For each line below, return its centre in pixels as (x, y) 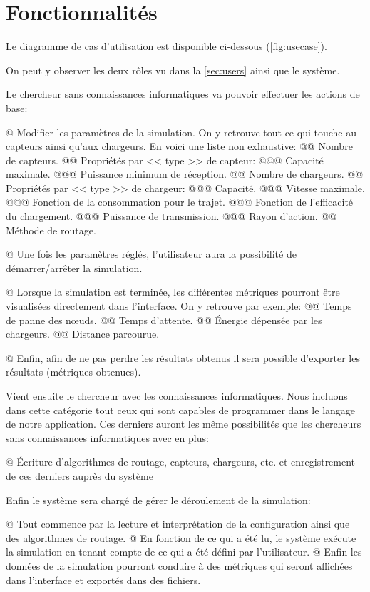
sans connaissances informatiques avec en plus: (107, 437)
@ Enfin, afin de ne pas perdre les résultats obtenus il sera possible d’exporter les (183, 357)
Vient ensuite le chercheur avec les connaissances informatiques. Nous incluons (177, 396)
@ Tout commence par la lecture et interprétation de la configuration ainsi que (178, 524)
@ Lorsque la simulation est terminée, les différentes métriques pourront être (173, 292)
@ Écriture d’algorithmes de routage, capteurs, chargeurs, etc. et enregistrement (181, 462)
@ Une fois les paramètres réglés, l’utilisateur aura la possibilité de (151, 254)
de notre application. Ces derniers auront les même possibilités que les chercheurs (184, 424)
